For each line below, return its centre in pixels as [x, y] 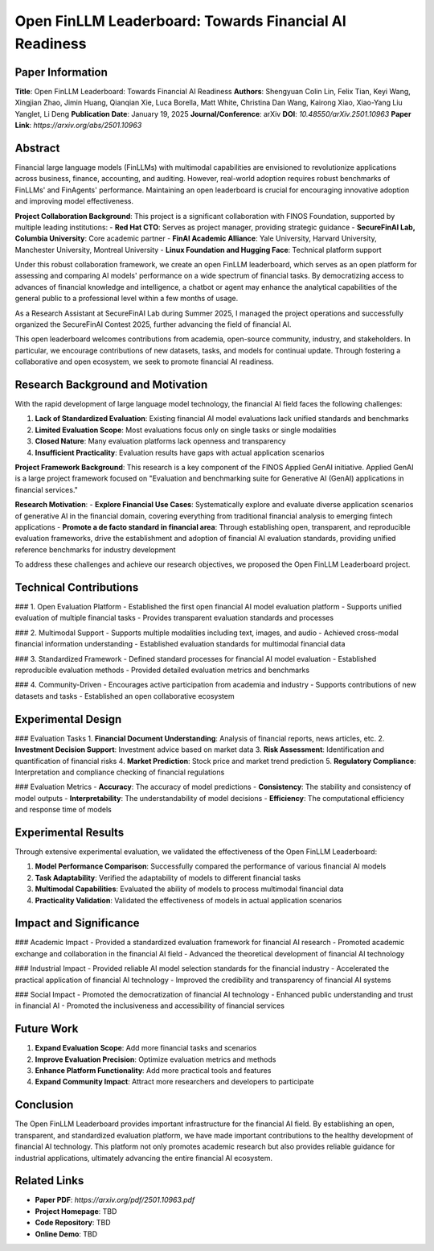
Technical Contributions [77, 587]
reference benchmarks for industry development [95, 549]
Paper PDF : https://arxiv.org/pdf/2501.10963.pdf [115, 1200]
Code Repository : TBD [73, 1223]
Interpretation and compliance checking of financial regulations [120, 772]
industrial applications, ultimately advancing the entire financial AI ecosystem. [144, 1158]
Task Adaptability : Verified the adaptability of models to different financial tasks [168, 877]
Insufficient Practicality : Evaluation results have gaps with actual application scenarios [180, 452]
